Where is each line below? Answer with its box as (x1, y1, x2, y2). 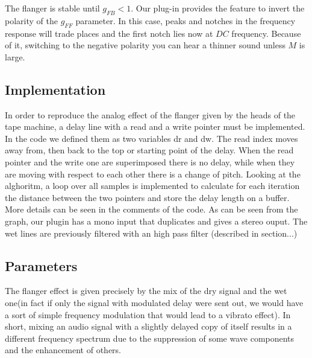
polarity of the (5, 14, 58, 27)
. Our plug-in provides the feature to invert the (131, 2, 305, 14)
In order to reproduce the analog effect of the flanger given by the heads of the (5, 108, 296, 121)
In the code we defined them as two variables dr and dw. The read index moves (5, 132, 298, 144)
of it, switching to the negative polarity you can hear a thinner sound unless (5, 39, 285, 51)
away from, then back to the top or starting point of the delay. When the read (5, 144, 294, 156)
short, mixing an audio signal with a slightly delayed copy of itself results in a (5, 320, 292, 333)
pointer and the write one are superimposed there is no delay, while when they (5, 155, 295, 168)
